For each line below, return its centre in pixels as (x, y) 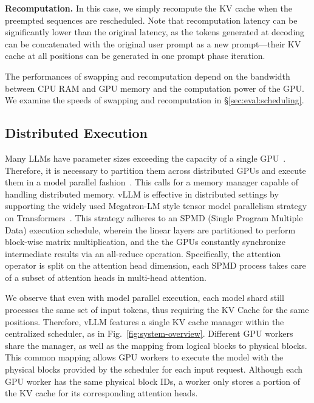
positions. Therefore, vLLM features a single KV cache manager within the (145, 321)
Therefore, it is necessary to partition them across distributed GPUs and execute (155, 170)
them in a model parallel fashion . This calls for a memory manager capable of (152, 182)
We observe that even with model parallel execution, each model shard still (145, 298)
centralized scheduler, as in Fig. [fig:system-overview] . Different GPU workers (149, 333)
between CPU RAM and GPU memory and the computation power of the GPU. (155, 88)
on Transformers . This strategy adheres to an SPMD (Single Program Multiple (154, 217)
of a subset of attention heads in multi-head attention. (106, 277)
